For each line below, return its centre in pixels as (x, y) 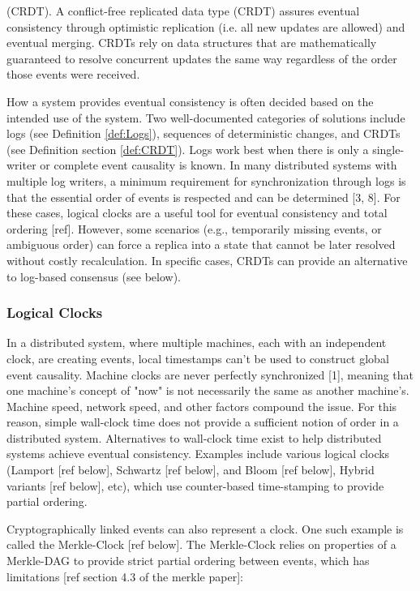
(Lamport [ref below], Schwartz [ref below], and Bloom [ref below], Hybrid (191, 470)
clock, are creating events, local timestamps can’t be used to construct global (198, 358)
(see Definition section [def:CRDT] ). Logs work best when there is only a (188, 149)
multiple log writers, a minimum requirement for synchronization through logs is (206, 180)
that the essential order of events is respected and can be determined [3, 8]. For (204, 197)
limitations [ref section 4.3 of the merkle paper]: (125, 576)
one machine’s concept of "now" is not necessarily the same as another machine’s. (208, 390)
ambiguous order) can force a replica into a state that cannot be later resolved (201, 244)
